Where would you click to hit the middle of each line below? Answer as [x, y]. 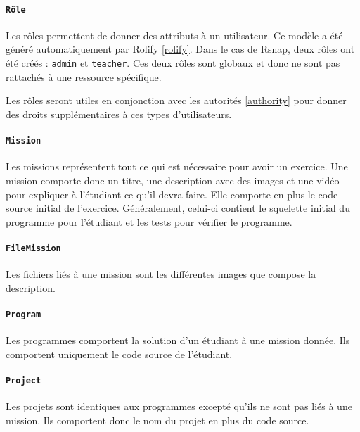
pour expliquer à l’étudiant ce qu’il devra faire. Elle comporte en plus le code [172, 194]
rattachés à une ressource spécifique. [84, 76]
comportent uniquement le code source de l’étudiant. [119, 354]
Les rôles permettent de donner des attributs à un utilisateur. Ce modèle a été [174, 35]
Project [24, 381]
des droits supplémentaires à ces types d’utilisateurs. [119, 114]
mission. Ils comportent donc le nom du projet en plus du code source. [157, 420]
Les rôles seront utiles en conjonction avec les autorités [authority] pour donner [176, 100]
